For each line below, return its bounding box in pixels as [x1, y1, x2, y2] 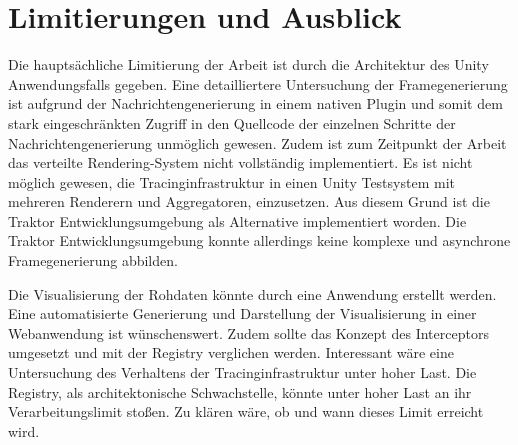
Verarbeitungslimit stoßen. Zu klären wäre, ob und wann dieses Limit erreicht [8, 401, 484, 422]
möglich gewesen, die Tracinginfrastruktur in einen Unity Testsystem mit [8, 171, 455, 192]
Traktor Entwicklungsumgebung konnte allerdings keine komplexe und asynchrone [8, 230, 511, 251]
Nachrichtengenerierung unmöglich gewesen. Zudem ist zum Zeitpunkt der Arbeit [8, 132, 507, 153]
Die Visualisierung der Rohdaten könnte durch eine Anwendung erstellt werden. [8, 283, 497, 304]
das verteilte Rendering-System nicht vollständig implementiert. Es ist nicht [8, 152, 473, 173]
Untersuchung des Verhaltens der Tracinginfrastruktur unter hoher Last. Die [8, 362, 477, 383]
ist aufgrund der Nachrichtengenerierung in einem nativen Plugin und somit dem [8, 93, 503, 114]
